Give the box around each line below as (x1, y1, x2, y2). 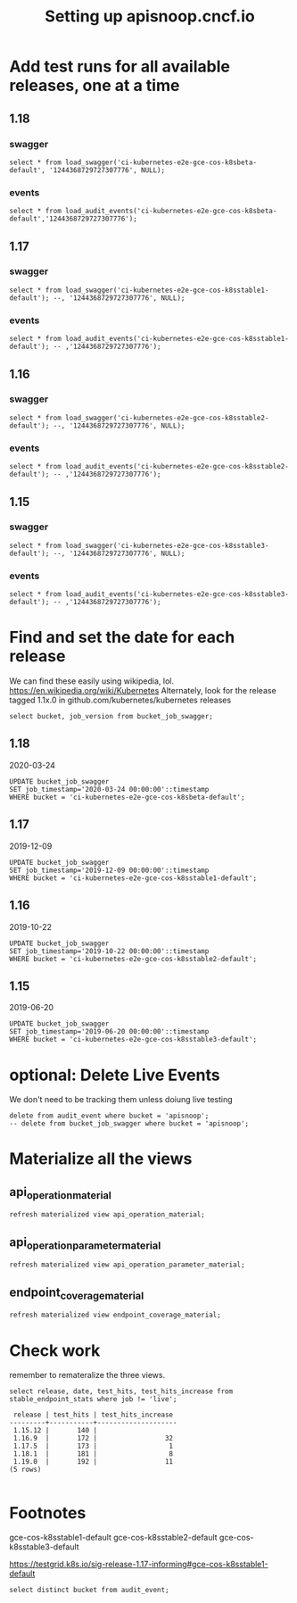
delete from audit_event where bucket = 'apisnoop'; (9, 1111, 210, 1121)
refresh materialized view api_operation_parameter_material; (9, 1260, 245, 1269)
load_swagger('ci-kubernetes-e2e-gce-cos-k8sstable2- (65, 413, 269, 422)
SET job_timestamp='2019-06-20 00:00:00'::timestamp (9, 1027, 210, 1036)
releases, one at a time (9, 76, 180, 96)
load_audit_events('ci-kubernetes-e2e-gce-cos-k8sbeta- (65, 207, 277, 216)
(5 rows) (9, 1466, 42, 1474)
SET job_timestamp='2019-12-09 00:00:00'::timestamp (9, 866, 210, 875)
